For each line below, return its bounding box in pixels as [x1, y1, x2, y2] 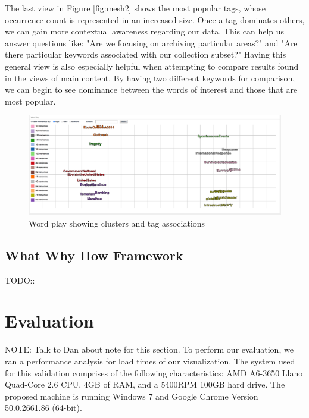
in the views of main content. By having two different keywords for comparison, [5, 71, 295, 84]
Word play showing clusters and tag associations [29, 216, 205, 229]
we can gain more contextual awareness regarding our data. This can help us [5, 25, 285, 37]
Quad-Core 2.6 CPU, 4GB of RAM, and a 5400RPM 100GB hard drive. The [5, 378, 285, 391]
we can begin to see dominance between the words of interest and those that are [5, 83, 298, 96]
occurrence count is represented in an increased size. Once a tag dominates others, [5, 13, 305, 26]
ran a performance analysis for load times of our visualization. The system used [5, 354, 295, 367]
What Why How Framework [5, 246, 183, 264]
